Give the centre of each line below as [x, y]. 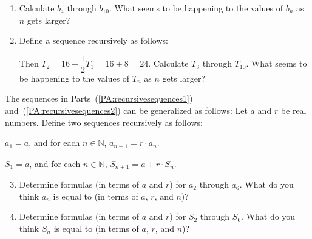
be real [293, 110]
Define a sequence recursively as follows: [93, 40]
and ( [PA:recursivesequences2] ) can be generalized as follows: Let [126, 110]
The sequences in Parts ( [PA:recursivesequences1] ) [99, 98]
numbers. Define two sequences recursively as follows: [104, 122]
